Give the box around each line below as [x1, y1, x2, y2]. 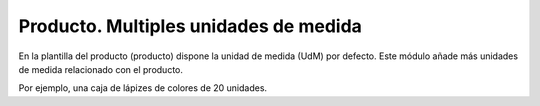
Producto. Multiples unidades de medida [18, 15, 362, 37]
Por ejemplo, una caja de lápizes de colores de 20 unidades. [18, 82, 268, 94]
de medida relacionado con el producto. [18, 63, 184, 75]
